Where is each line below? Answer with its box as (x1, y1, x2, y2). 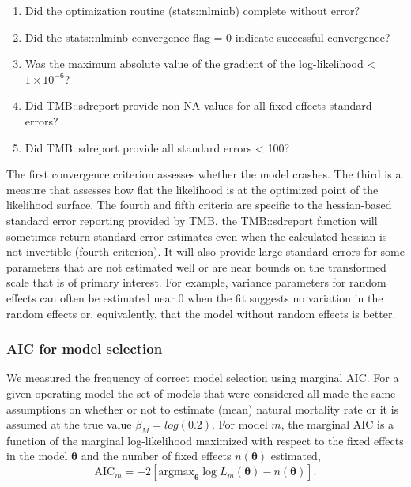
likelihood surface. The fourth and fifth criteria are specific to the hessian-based (6, 197, 392, 213)
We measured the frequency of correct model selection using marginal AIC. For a (6, 369, 399, 386)
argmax (158, 466, 194, 478)
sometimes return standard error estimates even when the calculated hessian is (6, 227, 387, 244)
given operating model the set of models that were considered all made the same (6, 384, 396, 401)
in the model (6, 448, 68, 464)
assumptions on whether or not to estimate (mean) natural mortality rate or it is (6, 400, 399, 417)
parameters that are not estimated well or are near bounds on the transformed (6, 258, 386, 275)
